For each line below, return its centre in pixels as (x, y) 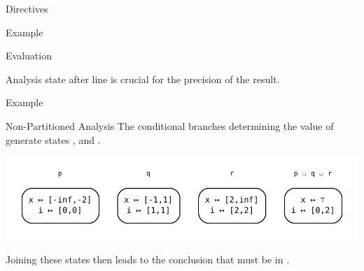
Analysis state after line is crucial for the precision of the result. (143, 79)
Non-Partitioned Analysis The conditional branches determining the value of (170, 125)
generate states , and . (53, 139)
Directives (27, 8)
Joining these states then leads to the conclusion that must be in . (148, 259)
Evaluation (29, 56)
